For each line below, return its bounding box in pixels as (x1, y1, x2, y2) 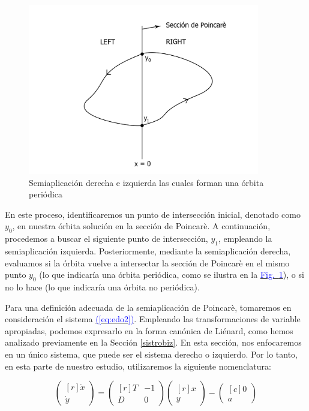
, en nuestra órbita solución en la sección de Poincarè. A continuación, (12, 220, 271, 232)
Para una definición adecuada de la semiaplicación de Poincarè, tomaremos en (5, 301, 292, 313)
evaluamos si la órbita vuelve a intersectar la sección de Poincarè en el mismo (5, 256, 290, 269)
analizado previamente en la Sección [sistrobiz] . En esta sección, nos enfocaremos (5, 336, 302, 349)
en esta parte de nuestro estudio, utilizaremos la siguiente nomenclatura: (5, 359, 271, 372)
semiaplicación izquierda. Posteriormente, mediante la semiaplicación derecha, (5, 245, 291, 257)
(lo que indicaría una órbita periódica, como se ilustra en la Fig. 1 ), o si (39, 268, 304, 281)
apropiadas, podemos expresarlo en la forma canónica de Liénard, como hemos (5, 324, 293, 337)
